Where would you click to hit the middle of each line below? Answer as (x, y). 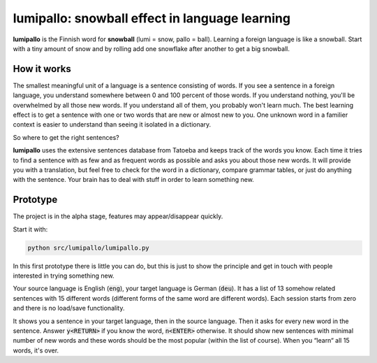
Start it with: (30, 229)
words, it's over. (36, 350)
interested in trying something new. (64, 276)
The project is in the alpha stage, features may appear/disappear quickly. (118, 216)
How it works (42, 69)
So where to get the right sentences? (66, 137)
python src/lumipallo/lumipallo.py (88, 248)
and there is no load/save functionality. (69, 308)
